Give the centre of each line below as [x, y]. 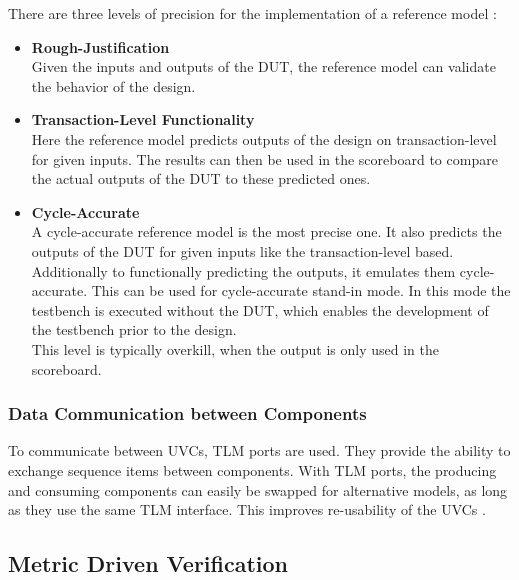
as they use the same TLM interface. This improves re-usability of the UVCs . [247, 509]
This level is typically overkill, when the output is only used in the [235, 348]
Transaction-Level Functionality [143, 119]
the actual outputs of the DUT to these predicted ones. [201, 178]
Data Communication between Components [187, 413]
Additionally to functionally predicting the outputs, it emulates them [243, 270]
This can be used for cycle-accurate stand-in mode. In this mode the [301, 290]
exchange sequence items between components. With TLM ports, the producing [252, 469]
